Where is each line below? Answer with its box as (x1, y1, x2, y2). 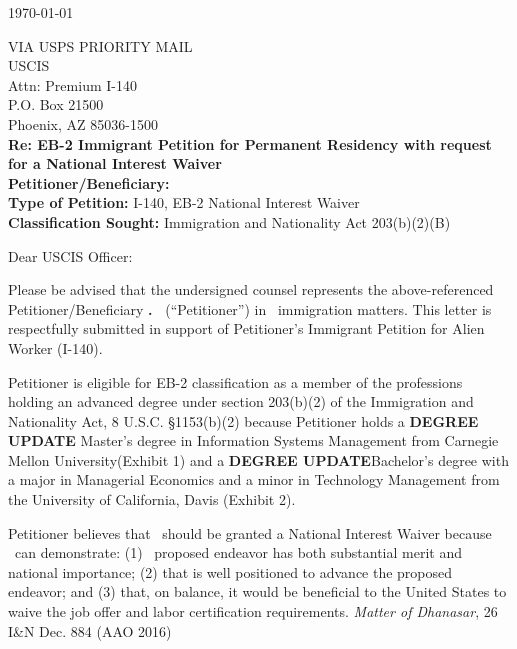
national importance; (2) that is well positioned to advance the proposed (8, 561, 453, 582)
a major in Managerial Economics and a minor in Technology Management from (8, 469, 500, 490)
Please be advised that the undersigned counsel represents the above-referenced (8, 279, 494, 300)
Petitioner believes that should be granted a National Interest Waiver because (8, 522, 492, 543)
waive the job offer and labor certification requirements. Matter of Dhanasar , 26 (8, 601, 498, 622)
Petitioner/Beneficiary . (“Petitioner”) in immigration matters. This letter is (8, 298, 492, 319)
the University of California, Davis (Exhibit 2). (8, 489, 296, 510)
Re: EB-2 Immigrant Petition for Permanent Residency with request (8, 133, 492, 154)
